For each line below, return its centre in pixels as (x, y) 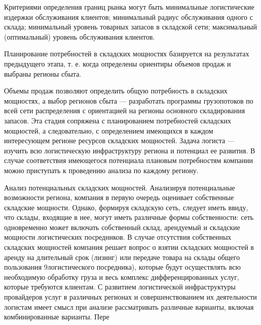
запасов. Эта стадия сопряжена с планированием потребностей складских (118, 120)
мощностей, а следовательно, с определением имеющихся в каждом (109, 130)
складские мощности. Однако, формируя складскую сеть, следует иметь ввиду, (126, 207)
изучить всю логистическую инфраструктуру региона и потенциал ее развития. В (130, 150)
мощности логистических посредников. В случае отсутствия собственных (118, 237)
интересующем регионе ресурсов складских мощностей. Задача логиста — (119, 140)
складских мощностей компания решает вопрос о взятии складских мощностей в (129, 247)
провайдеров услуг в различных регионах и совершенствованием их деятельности (130, 297)
